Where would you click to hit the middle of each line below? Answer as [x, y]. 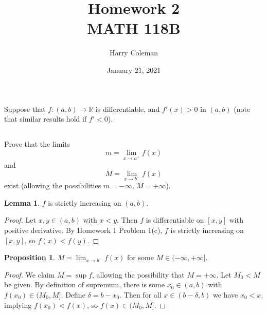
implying [18, 305]
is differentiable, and [128, 109]
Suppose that [25, 109]
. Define [73, 295]
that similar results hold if [46, 119]
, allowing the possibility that [138, 274]
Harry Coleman [134, 53]
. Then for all [140, 295]
